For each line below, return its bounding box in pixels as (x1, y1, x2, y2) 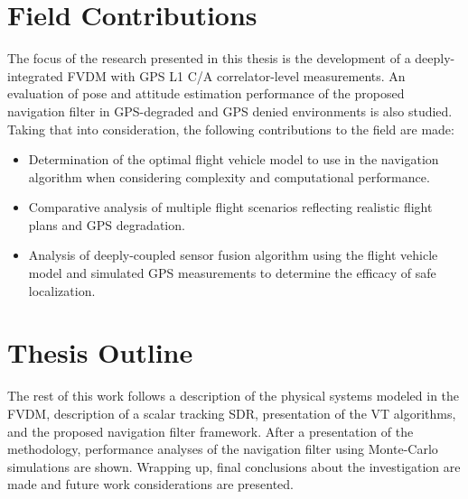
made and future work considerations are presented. (7, 475, 294, 494)
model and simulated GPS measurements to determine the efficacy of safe (28, 263, 436, 282)
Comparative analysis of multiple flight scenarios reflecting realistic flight (28, 198, 433, 217)
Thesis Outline (7, 334, 193, 371)
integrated (7, 66, 63, 85)
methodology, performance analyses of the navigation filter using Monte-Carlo (7, 439, 438, 458)
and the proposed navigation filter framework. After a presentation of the (7, 421, 414, 440)
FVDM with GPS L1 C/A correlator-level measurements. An (67, 66, 406, 85)
